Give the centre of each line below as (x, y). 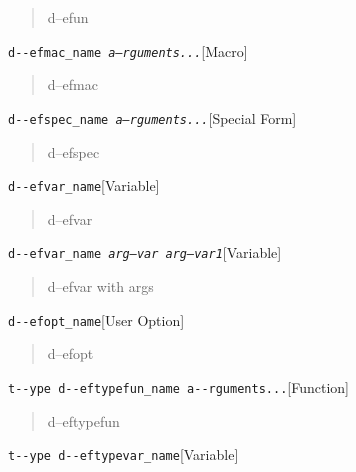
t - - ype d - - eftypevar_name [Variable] (123, 454)
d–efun (68, 17)
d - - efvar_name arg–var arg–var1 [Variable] (145, 252)
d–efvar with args (100, 286)
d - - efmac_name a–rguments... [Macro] (128, 50)
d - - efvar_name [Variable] (84, 185)
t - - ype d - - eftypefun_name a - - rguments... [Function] (178, 386)
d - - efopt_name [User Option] (96, 319)
